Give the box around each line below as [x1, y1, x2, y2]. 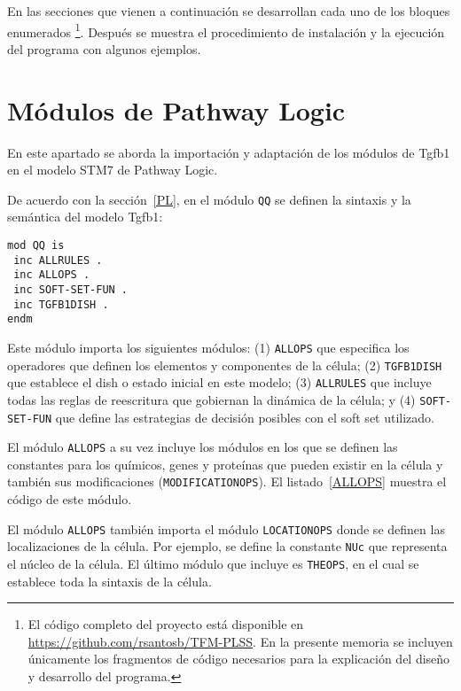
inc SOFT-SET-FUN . [13, 283, 129, 296]
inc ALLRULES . [13, 253, 103, 267]
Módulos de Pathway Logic [7, 91, 346, 128]
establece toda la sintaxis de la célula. [7, 571, 212, 590]
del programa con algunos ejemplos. [7, 39, 201, 58]
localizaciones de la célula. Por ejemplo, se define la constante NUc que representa [7, 537, 448, 555]
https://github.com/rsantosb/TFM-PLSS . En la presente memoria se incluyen [27, 632, 453, 650]
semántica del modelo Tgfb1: [7, 207, 163, 226]
